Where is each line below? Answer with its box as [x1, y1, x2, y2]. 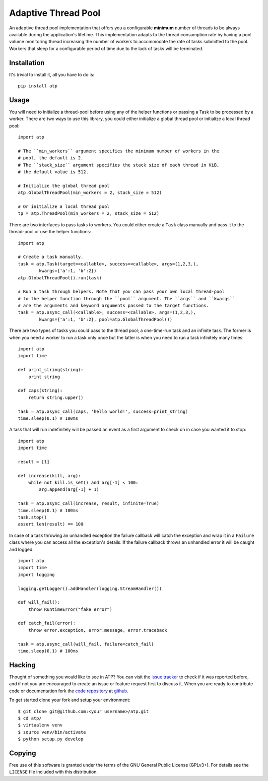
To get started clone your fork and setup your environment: [9, 697, 131, 703]
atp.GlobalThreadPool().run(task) [18, 275, 102, 280]
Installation [9, 59, 45, 67]
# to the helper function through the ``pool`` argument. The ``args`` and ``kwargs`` [18, 296, 235, 301]
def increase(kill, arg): [18, 473, 81, 478]
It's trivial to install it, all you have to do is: [9, 71, 94, 77]
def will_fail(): [18, 599, 60, 605]
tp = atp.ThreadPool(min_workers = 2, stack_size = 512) [18, 211, 160, 216]
